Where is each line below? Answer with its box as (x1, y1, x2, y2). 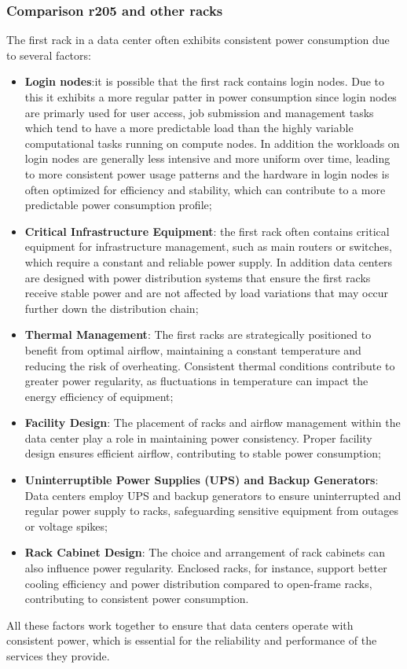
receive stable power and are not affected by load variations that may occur (24, 285, 389, 301)
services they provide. (6, 648, 110, 663)
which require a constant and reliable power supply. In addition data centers (24, 253, 392, 270)
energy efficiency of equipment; (24, 388, 174, 404)
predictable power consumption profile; (24, 197, 212, 213)
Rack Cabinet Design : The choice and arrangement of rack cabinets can (24, 544, 385, 561)
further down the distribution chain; (24, 300, 199, 316)
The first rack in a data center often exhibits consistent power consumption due (6, 31, 390, 48)
